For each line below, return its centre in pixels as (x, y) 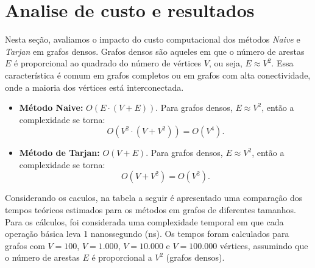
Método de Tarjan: (59, 153)
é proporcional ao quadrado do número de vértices (108, 63)
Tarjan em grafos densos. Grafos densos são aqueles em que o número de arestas (155, 51)
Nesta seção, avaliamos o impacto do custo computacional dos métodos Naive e (153, 39)
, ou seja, (225, 63)
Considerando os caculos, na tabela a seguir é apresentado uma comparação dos (154, 198)
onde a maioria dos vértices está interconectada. (94, 87)
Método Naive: (51, 108)
